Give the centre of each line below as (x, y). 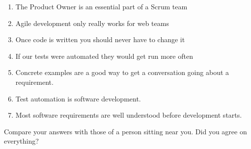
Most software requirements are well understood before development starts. (129, 115)
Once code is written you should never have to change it (100, 39)
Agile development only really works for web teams (92, 23)
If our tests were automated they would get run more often (104, 56)
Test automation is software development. (78, 98)
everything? (21, 141)
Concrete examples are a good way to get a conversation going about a (122, 72)
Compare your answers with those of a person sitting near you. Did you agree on (125, 131)
